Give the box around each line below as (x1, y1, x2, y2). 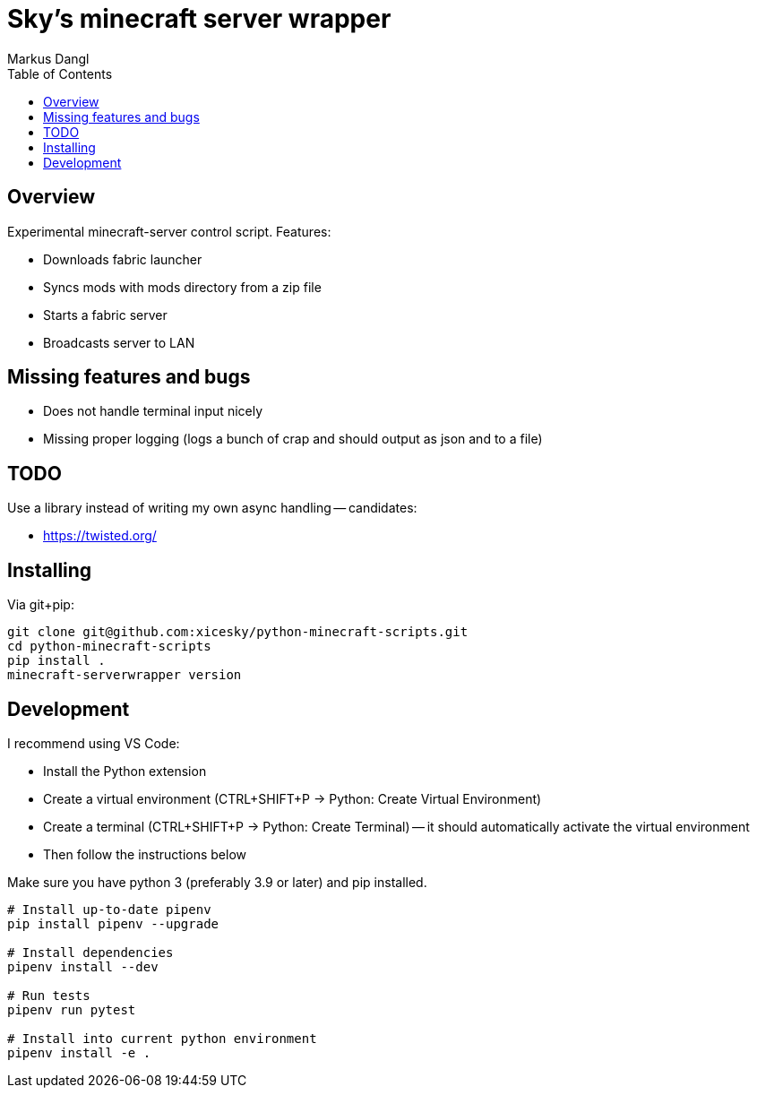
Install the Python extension (43, 763, 207, 779)
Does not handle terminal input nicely (43, 403, 263, 419)
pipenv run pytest (7, 1002, 136, 1017)
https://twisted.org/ (43, 528, 157, 544)
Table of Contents (7, 65, 113, 82)
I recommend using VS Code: (7, 735, 180, 751)
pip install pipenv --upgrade (7, 916, 219, 931)
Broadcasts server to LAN (43, 334, 195, 350)
